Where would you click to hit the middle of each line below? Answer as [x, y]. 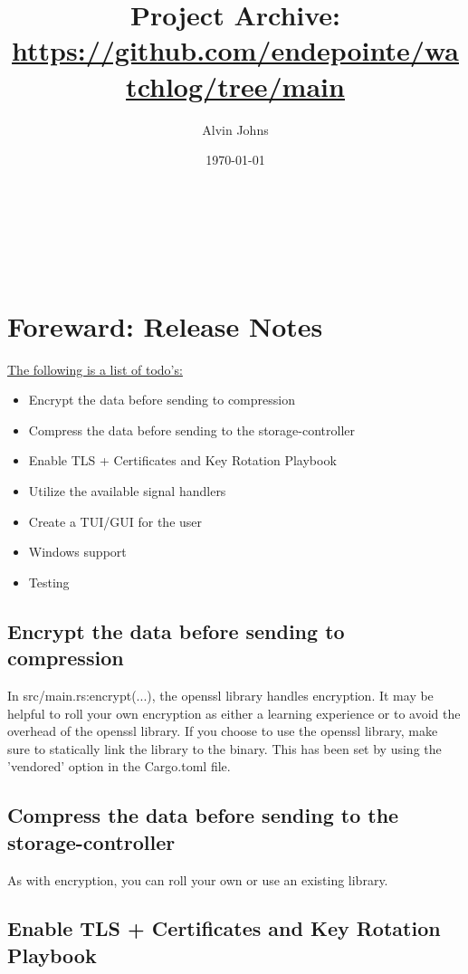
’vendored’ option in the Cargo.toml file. [119, 766]
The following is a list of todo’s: [95, 369]
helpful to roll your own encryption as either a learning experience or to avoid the [234, 713]
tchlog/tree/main [235, 86]
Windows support [77, 552]
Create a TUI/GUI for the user [115, 521]
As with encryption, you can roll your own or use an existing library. [198, 879]
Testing [49, 582]
